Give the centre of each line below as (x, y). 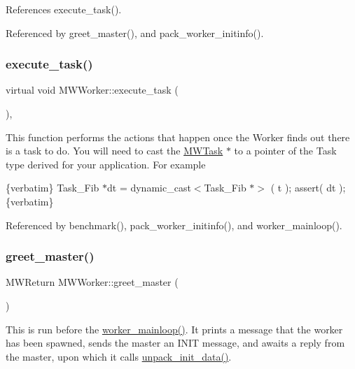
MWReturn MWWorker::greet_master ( (92, 282)
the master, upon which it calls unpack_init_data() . (119, 356)
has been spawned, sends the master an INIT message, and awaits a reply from (175, 343)
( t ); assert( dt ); (308, 188)
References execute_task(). (64, 9)
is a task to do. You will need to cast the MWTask (114, 151)
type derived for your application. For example (106, 164)
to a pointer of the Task (285, 151)
